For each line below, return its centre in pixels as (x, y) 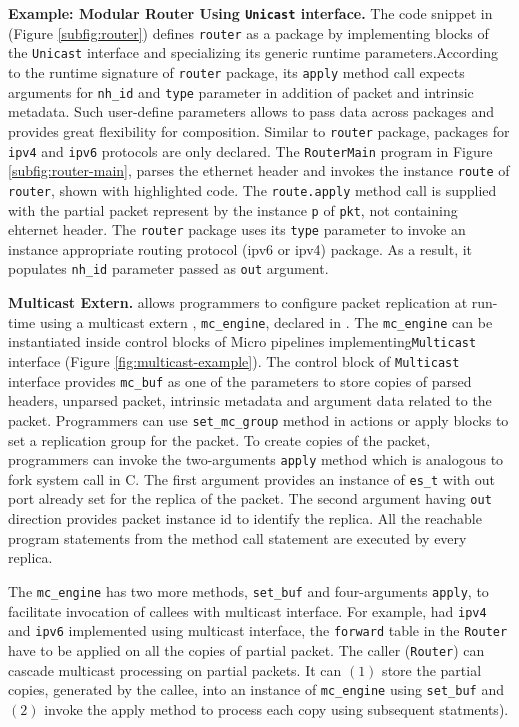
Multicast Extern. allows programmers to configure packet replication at (238, 302)
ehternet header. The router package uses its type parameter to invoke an (237, 229)
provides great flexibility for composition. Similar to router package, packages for (259, 130)
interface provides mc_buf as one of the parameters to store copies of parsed (240, 380)
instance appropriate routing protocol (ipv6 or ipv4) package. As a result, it (240, 248)
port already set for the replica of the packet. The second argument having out (250, 498)
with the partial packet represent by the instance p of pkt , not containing (233, 209)
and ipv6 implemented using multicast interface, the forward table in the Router (258, 630)
